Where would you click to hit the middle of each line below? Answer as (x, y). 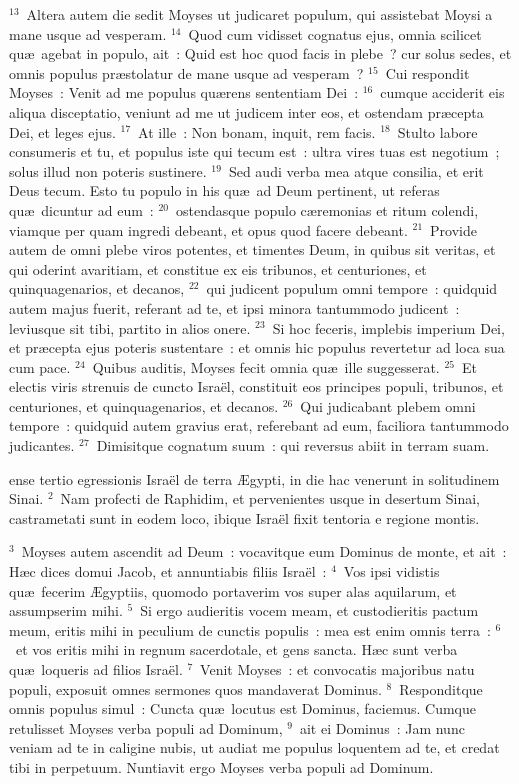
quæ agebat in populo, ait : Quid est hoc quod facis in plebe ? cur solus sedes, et (260, 53)
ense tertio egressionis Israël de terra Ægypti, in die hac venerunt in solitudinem (254, 478)
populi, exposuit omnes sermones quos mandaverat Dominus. (195, 688)
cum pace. (40, 366)
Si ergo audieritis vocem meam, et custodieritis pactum (309, 610)
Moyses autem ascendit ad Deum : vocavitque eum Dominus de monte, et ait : (264, 551)
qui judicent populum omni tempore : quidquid (352, 288)
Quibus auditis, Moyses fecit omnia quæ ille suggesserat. (266, 366)
